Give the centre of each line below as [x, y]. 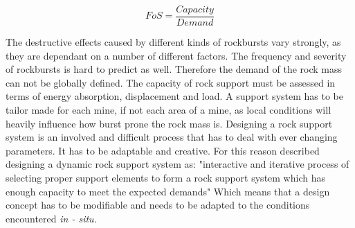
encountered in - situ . [51, 218]
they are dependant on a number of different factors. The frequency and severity [176, 55]
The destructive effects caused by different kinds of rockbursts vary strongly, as [173, 42]
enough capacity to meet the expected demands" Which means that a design [168, 191]
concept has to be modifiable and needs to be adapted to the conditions [158, 205]
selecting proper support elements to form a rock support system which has [165, 177]
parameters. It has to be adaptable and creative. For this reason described [163, 150]
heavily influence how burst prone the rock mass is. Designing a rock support [169, 123]
